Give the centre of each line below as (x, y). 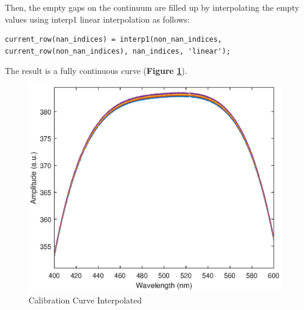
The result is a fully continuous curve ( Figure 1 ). (96, 71)
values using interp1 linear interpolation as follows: (97, 19)
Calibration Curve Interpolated (85, 300)
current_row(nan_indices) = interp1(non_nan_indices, (114, 40)
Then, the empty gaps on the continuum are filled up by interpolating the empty (152, 7)
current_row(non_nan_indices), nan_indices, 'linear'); (118, 51)
